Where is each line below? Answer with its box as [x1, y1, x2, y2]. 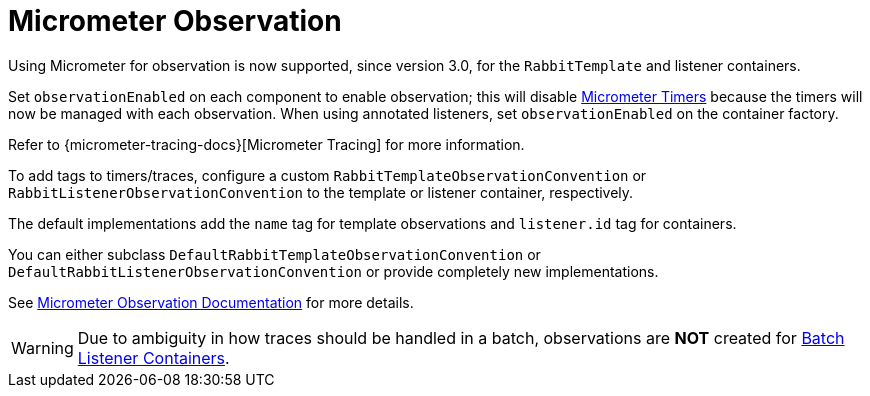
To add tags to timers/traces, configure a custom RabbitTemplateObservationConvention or [8, 166, 647, 184]
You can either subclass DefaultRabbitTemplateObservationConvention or [8, 245, 541, 263]
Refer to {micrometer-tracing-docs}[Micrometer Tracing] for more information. [8, 135, 525, 153]
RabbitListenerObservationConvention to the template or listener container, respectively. [8, 183, 634, 201]
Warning [11, 337, 74, 358]
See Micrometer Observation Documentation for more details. [8, 293, 414, 311]
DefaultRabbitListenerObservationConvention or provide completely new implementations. [8, 262, 659, 280]
